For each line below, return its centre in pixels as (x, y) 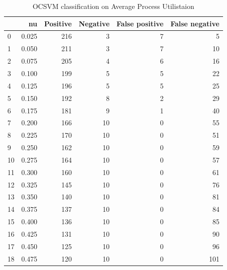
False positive (140, 23)
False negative (195, 23)
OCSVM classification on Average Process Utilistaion (113, 6)
